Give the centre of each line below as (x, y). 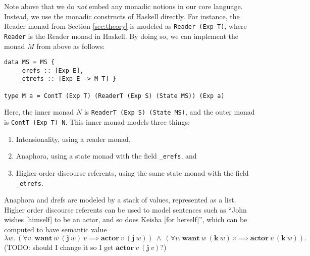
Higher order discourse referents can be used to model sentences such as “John (125, 209)
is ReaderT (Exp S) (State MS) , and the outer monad (169, 112)
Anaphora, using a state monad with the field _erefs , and (106, 156)
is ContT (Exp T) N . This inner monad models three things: (97, 122)
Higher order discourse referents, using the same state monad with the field (132, 172)
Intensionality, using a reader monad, (73, 139)
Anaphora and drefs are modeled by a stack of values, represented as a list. (120, 200)
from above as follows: (71, 46)
